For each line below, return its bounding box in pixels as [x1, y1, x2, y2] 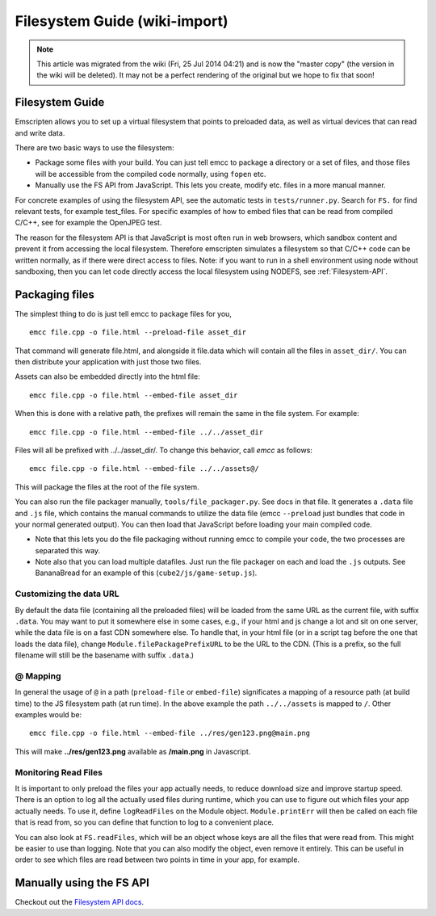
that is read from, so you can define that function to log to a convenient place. [15, 817, 275, 827]
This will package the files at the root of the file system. [15, 481, 199, 492]
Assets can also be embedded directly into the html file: [15, 372, 201, 381]
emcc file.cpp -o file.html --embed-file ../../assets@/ [29, 464, 260, 473]
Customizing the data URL [15, 588, 119, 599]
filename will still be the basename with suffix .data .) [15, 650, 194, 660]
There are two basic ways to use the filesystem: [15, 143, 174, 153]
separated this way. [35, 545, 101, 555]
